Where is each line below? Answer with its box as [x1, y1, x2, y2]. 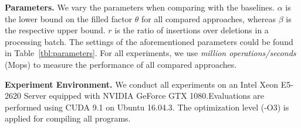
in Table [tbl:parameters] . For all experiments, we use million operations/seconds [5, 47, 296, 59]
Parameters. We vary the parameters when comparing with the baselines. [5, 1, 275, 13]
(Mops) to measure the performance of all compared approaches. [5, 58, 237, 70]
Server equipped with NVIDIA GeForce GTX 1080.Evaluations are [23, 89, 265, 102]
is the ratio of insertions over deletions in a [114, 24, 269, 36]
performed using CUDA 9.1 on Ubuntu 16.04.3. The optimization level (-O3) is [5, 101, 289, 113]
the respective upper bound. [5, 24, 106, 36]
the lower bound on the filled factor [5, 12, 133, 25]
